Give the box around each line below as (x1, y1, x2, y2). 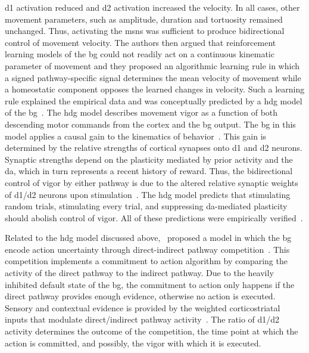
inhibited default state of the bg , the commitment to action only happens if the (5, 278, 295, 290)
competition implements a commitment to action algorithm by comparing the (5, 255, 288, 267)
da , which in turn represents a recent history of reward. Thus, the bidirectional (5, 165, 293, 177)
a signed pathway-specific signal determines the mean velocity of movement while (5, 71, 301, 83)
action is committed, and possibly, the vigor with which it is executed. (5, 336, 261, 349)
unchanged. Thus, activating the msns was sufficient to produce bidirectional (5, 24, 285, 37)
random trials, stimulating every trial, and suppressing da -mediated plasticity (5, 200, 288, 212)
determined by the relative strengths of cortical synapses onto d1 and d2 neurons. (5, 141, 302, 154)
